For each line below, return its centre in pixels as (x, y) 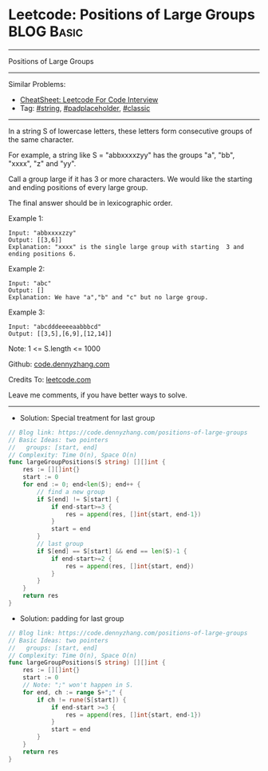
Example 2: (27, 268)
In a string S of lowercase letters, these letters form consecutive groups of (130, 131)
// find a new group (71, 492)
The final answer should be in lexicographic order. (91, 203)
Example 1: (26, 218)
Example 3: (27, 312)
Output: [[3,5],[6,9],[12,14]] (60, 334)
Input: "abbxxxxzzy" (43, 233)
